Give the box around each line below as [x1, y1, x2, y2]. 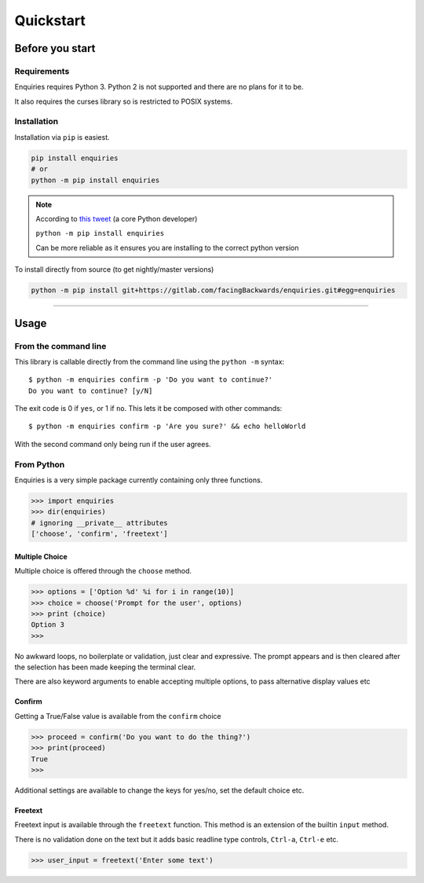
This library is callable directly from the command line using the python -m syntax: [14, 357, 285, 366]
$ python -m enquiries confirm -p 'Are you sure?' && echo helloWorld [28, 422, 306, 431]
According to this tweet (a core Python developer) [35, 214, 198, 223]
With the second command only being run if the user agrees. [14, 439, 211, 449]
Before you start [14, 42, 96, 55]
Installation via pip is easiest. [14, 132, 110, 141]
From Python [14, 459, 65, 470]
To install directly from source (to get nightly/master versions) [14, 265, 214, 274]
